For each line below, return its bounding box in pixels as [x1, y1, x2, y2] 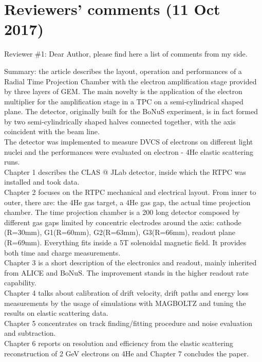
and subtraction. [4, 328, 56, 338]
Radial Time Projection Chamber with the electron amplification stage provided [4, 76, 257, 86]
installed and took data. [4, 176, 80, 187]
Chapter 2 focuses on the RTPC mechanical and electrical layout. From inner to [4, 187, 256, 197]
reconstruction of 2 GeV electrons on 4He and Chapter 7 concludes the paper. [4, 348, 249, 358]
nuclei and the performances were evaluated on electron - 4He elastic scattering [4, 146, 253, 157]
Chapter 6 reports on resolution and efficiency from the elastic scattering [4, 337, 233, 348]
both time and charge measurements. [4, 247, 121, 258]
